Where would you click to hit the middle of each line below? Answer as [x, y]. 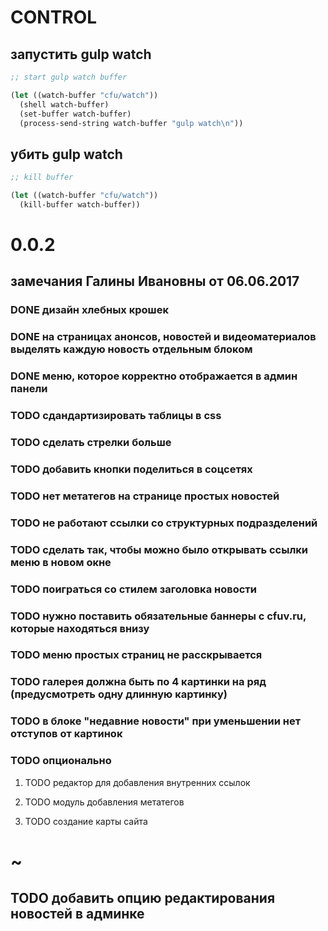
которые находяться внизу [80, 628]
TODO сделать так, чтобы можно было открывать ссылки [159, 549]
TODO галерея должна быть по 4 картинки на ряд [138, 682]
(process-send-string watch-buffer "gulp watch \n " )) [131, 123]
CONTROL [54, 17]
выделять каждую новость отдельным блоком [131, 349]
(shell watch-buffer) [64, 104]
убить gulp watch [66, 154]
